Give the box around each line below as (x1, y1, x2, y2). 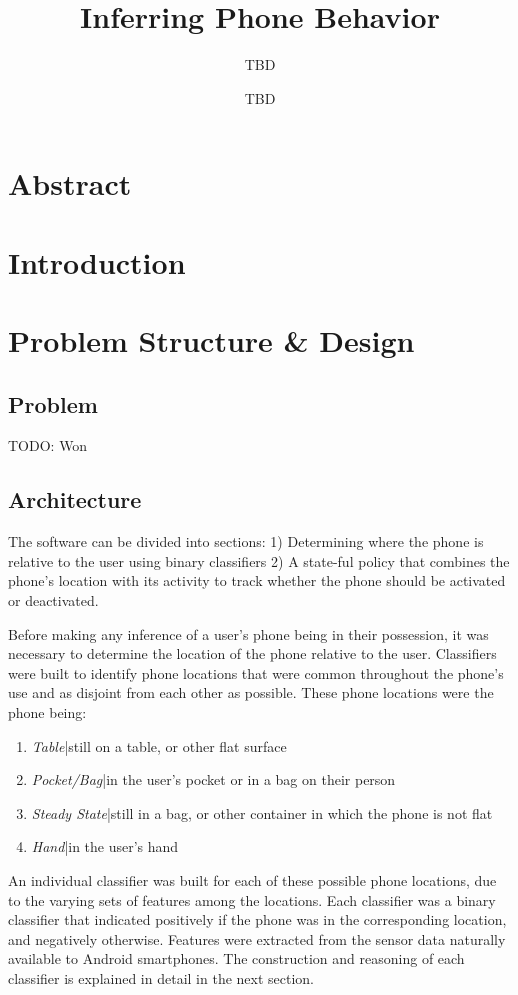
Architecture (8, 484, 142, 515)
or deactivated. (8, 590, 99, 611)
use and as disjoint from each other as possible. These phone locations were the (8, 682, 494, 703)
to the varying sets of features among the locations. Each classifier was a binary (8, 889, 496, 910)
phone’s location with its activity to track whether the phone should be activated (8, 570, 506, 591)
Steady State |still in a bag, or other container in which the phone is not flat (31, 802, 493, 823)
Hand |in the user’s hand (31, 836, 179, 857)
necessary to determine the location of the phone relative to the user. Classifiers (8, 643, 497, 664)
